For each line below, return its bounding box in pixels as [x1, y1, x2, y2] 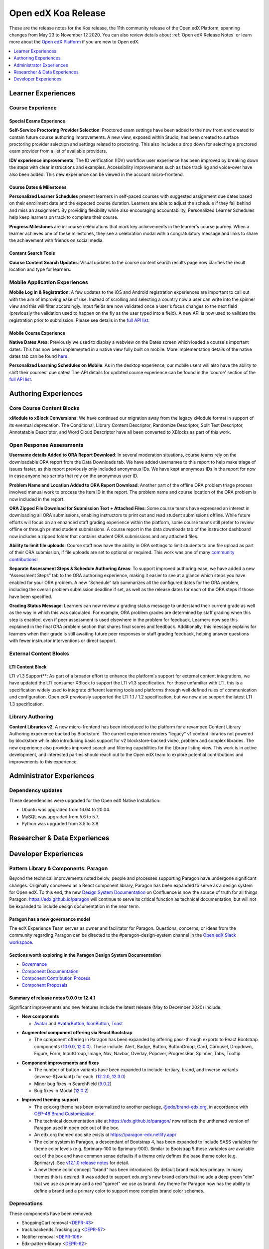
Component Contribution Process [21, 975, 91, 981]
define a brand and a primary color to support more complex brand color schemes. [34, 1188, 204, 1194]
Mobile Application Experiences [9, 279, 88, 286]
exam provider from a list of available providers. [9, 148, 107, 154]
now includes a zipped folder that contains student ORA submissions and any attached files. [9, 533, 199, 539]
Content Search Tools [9, 250, 55, 256]
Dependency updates [9, 787, 63, 794]
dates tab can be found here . [9, 353, 69, 359]
